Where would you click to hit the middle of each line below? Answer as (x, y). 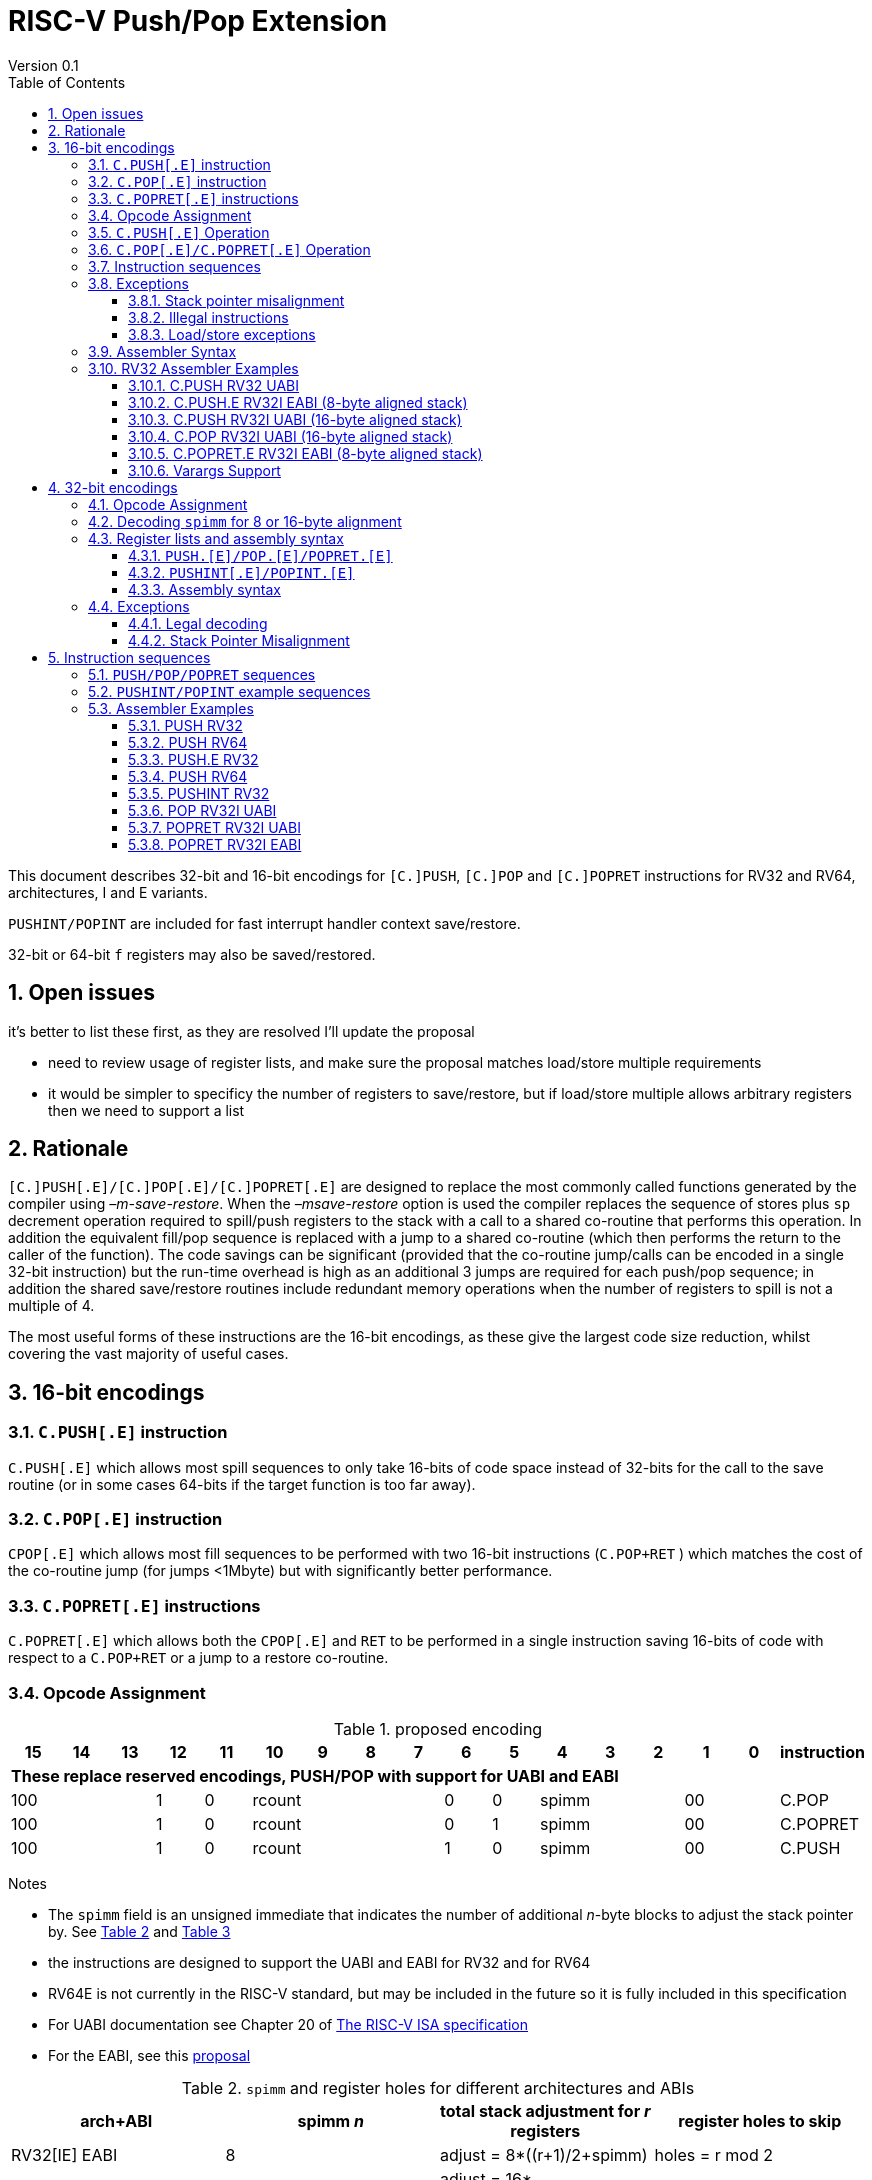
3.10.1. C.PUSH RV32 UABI (214, 385)
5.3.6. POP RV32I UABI (202, 810)
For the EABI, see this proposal (149, 2055)
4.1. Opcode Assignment (168, 504)
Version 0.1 (43, 65)
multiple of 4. (51, 1306)
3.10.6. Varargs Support (204, 470)
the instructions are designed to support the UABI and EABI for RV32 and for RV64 (319, 1962)
